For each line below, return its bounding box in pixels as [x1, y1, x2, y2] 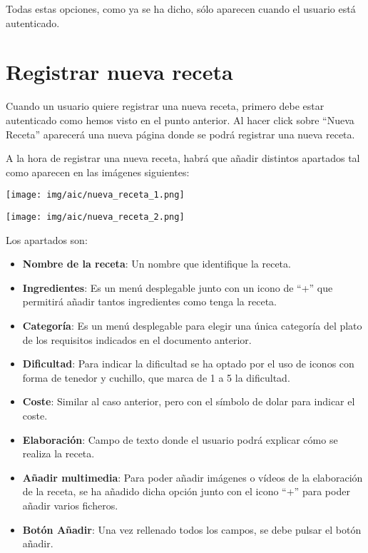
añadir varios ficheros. [22, 497, 118, 512]
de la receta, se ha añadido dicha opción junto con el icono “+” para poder [22, 484, 350, 499]
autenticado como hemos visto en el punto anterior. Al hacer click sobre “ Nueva [6, 112, 354, 127]
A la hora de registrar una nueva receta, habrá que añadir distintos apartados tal [6, 151, 360, 166]
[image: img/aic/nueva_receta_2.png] [6, 211, 185, 222]
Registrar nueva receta [6, 57, 233, 86]
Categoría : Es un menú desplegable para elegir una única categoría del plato [22, 318, 362, 333]
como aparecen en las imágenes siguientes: [6, 164, 190, 179]
